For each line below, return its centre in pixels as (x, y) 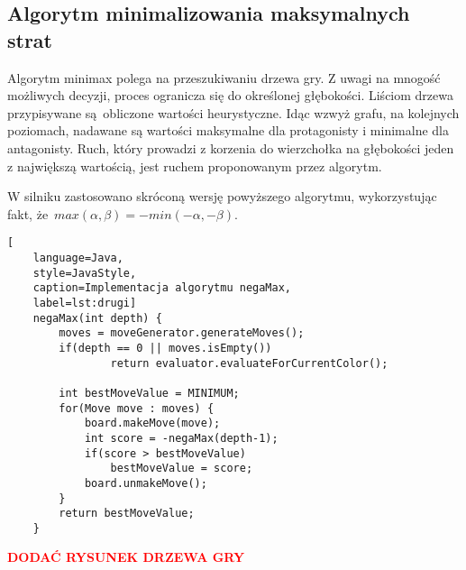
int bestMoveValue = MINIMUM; (149, 393)
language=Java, (78, 258)
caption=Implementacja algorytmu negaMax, (162, 288)
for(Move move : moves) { (137, 408)
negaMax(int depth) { (97, 318)
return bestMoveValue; (127, 514)
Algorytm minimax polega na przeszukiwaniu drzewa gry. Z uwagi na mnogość (224, 77)
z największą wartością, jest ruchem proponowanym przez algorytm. (195, 165)
